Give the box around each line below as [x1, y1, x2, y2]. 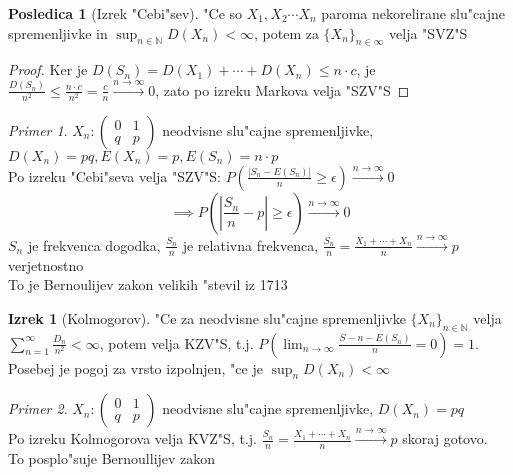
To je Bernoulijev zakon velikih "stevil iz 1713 [8, 274, 288, 295]
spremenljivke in [8, 22, 108, 43]
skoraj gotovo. [402, 428, 488, 449]
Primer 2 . [8, 398, 68, 419]
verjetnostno [8, 254, 84, 275]
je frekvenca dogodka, [27, 234, 161, 255]
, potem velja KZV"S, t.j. [99, 332, 254, 353]
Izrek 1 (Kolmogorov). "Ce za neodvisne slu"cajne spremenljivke [8, 307, 406, 328]
